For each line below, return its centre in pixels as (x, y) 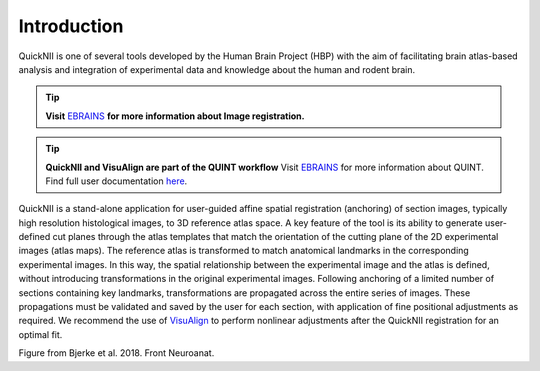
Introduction (71, 26)
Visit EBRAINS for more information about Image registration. (175, 116)
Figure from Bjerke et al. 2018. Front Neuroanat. (116, 353)
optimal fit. (40, 334)
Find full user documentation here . (116, 181)
